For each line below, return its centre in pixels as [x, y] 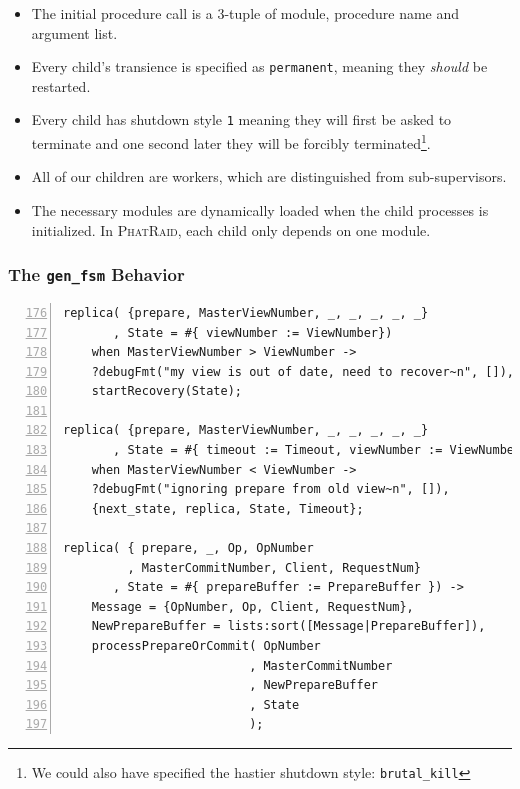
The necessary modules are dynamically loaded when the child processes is [260, 209]
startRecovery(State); [166, 391]
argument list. [74, 32]
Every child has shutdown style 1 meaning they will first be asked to [241, 119]
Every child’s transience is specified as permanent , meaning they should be [259, 66]
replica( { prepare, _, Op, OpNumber [188, 548]
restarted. [61, 85]
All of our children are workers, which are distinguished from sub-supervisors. [269, 176]
